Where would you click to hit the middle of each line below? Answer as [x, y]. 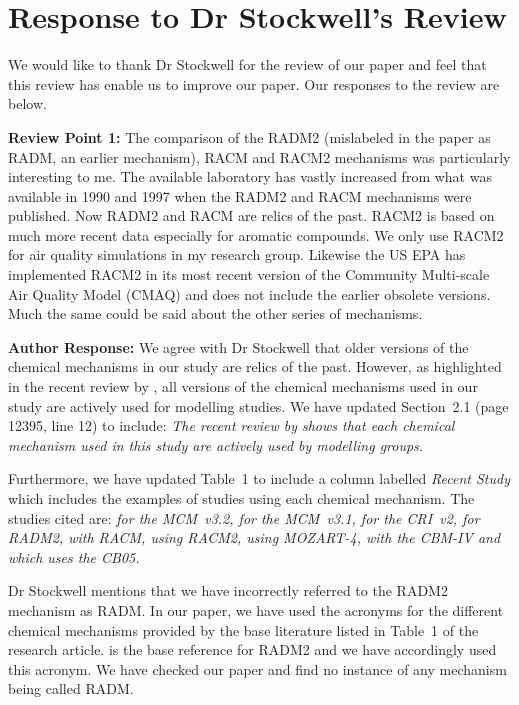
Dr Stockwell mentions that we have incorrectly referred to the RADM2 [228, 590]
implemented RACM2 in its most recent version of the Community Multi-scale [249, 274]
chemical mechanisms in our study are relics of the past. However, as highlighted [255, 366]
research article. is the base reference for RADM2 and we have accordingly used [252, 649]
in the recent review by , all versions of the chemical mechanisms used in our [243, 386]
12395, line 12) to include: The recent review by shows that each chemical [231, 425]
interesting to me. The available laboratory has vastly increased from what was [250, 176]
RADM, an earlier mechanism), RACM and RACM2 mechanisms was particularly [259, 156]
